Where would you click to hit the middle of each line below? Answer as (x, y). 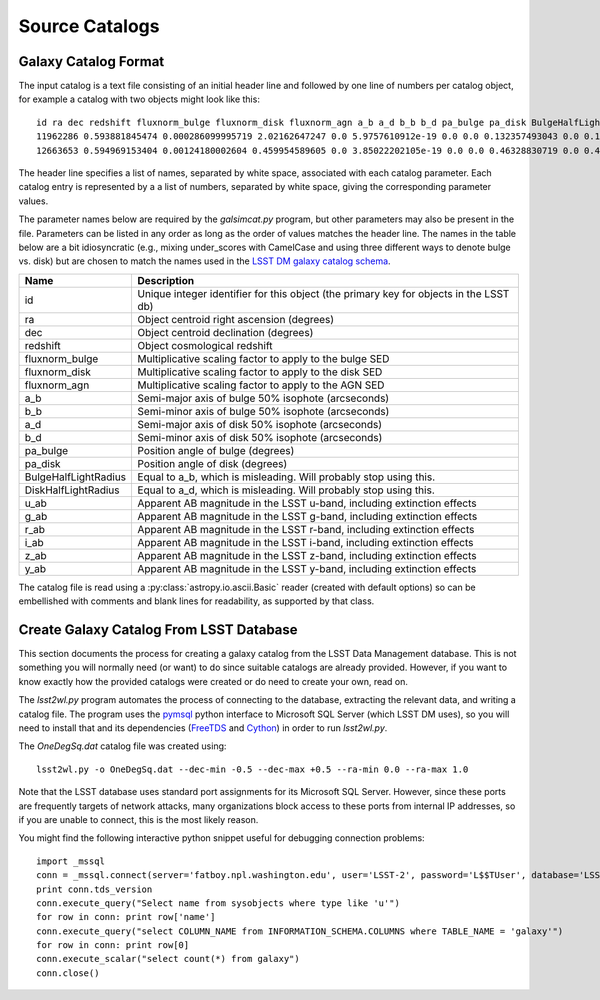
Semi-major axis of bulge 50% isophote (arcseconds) (263, 398)
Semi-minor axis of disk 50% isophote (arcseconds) (260, 437)
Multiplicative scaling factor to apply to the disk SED (260, 372)
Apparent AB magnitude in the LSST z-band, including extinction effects (307, 555)
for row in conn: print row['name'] (126, 917)
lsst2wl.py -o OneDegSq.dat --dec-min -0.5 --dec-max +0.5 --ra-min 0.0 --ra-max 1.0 (252, 769)
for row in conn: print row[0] (113, 945)
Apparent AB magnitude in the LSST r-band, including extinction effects (306, 529)
